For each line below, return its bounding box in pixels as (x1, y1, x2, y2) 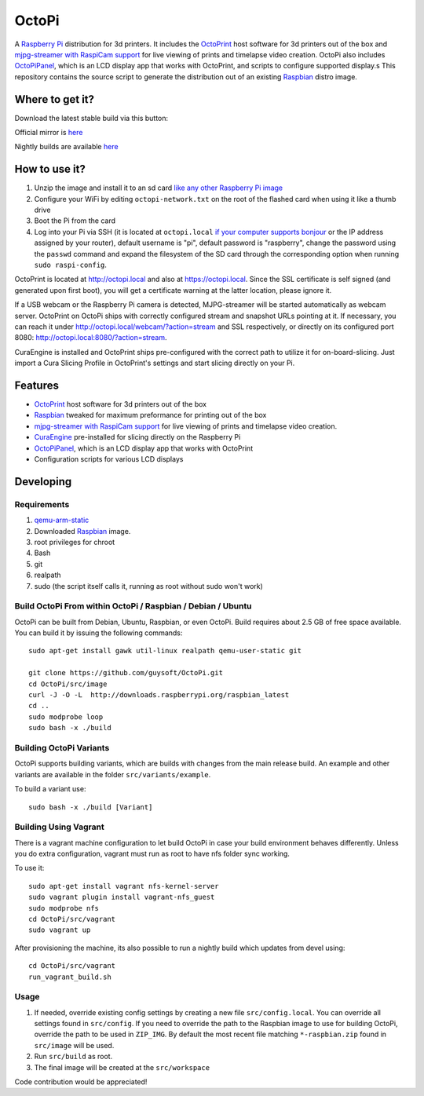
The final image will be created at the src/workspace (34, 1062, 210, 1072)
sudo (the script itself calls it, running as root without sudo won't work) (34, 581, 263, 590)
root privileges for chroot (34, 537, 115, 546)
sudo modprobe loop (28, 712, 104, 722)
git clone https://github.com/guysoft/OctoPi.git (28, 668, 224, 678)
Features (14, 378, 59, 392)
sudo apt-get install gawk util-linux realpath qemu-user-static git (28, 646, 302, 656)
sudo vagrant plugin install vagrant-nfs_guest (28, 893, 215, 902)
